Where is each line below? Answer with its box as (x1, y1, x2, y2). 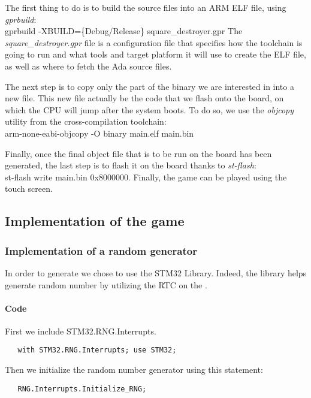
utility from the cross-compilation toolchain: (5, 115, 167, 128)
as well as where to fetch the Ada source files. (5, 59, 172, 72)
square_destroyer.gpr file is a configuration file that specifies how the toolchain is (5, 36, 303, 49)
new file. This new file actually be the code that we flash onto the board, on (5, 92, 284, 104)
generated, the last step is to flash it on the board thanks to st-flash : (5, 159, 256, 171)
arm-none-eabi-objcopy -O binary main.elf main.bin (5, 126, 194, 139)
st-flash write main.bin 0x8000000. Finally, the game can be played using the (5, 170, 287, 183)
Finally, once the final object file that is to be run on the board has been (5, 147, 272, 159)
